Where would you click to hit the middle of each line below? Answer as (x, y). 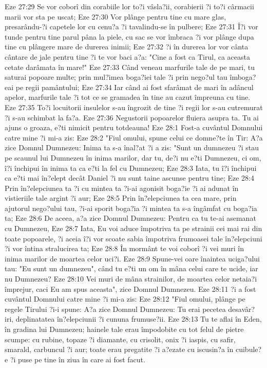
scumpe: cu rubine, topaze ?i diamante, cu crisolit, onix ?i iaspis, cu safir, (120, 339)
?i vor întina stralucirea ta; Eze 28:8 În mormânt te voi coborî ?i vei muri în (124, 248)
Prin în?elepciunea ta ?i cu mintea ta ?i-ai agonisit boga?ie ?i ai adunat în (122, 188)
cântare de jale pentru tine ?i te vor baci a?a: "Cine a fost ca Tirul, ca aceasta (127, 56)
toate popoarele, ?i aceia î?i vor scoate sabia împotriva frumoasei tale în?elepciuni (133, 238)
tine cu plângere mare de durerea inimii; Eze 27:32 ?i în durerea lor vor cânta (127, 47)
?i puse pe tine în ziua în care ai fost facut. (78, 359)
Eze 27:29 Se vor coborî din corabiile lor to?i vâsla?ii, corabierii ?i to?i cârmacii (129, 6)
